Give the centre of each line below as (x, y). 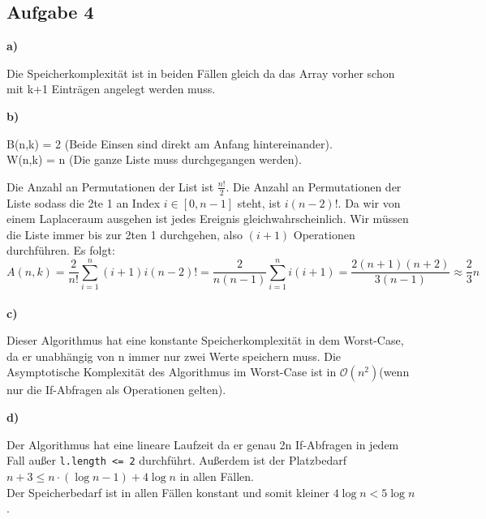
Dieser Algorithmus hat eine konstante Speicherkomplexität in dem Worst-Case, (205, 340)
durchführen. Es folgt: (61, 250)
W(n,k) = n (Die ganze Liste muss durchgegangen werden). (154, 159)
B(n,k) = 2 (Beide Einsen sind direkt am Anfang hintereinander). (170, 143)
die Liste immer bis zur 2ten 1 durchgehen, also (125, 234)
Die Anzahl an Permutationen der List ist (110, 186)
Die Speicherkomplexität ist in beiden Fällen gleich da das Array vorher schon (201, 73)
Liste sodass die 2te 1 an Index (84, 202)
